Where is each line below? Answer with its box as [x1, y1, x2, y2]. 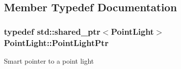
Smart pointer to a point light [4, 55, 94, 66]
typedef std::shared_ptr [4, 25, 101, 37]
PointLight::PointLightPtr [4, 36, 109, 48]
